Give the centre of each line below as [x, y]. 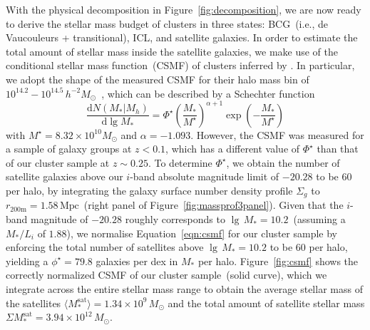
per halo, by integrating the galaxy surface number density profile [149, 191]
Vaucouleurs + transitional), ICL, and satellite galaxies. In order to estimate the [182, 37]
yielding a [27, 261]
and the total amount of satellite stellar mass [266, 303]
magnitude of [60, 219]
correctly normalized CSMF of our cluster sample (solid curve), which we [166, 275]
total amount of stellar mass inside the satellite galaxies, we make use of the [172, 51]
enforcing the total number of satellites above [105, 247]
